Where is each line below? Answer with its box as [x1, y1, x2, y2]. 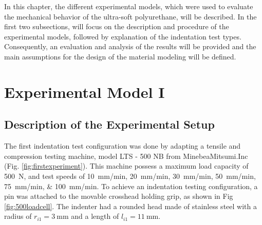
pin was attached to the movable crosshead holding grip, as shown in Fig [4, 191, 233, 201]
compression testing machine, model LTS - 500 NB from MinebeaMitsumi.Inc [4, 150, 248, 161]
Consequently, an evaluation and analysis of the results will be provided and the [4, 41, 256, 52]
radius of [4, 211, 32, 221]
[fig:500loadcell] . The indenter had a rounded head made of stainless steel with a [4, 200, 257, 211]
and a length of [71, 211, 119, 221]
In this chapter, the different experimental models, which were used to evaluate [4, 1, 253, 11]
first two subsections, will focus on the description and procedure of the [4, 21, 229, 32]
